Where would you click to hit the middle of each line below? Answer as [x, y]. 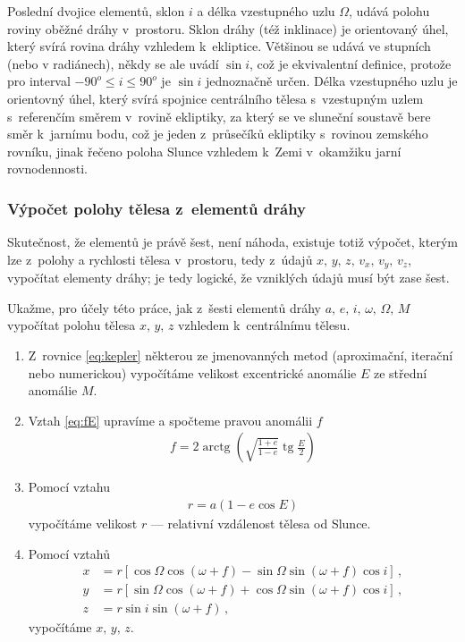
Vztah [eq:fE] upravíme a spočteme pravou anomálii [170, 420]
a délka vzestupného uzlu [266, 11]
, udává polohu [389, 11]
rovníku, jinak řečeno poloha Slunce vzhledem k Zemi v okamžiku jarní [204, 151]
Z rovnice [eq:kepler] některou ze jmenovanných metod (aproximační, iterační [241, 355]
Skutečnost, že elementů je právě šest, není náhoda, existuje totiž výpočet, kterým [232, 242]
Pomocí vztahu [69, 487]
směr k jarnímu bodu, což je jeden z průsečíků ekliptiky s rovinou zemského [218, 134]
